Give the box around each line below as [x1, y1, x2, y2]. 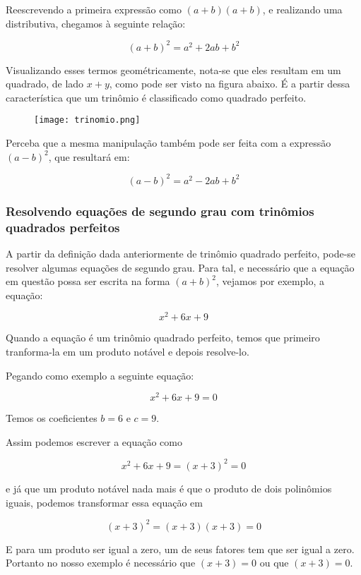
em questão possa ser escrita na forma [6, 274, 170, 289]
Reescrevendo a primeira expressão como [6, 2, 182, 16]
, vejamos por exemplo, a [216, 274, 324, 289]
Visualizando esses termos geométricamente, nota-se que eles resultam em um [6, 62, 341, 77]
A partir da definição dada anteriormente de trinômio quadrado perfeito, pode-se [6, 246, 356, 260]
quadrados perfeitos [6, 218, 120, 236]
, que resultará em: [48, 149, 130, 164]
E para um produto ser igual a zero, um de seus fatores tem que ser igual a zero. [6, 541, 355, 556]
